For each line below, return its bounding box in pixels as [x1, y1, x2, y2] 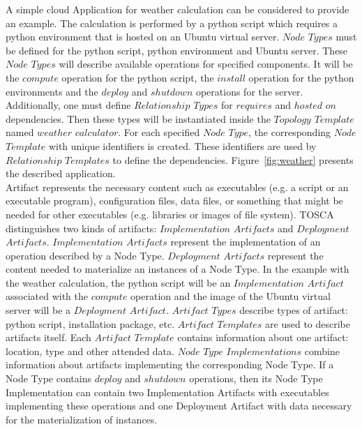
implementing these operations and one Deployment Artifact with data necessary [6, 398, 352, 413]
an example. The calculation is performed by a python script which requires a [6, 15, 338, 30]
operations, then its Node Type [189, 371, 323, 386]
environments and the [6, 84, 98, 98]
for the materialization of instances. [6, 412, 158, 426]
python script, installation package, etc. [6, 316, 175, 331]
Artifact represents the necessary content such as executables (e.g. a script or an [6, 179, 349, 194]
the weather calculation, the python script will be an [6, 275, 231, 289]
